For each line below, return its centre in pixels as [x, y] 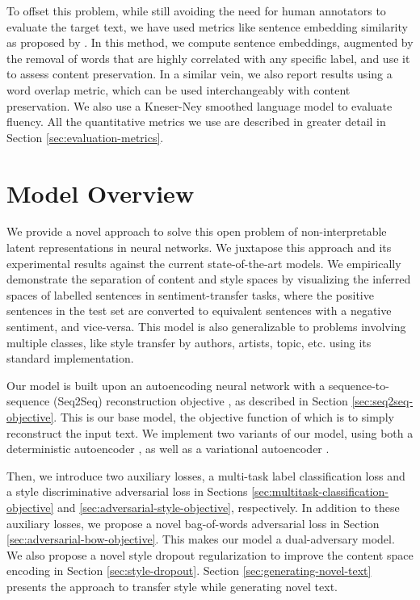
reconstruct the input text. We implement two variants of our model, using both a [210, 432]
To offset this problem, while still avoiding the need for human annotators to [196, 10]
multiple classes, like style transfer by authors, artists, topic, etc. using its [189, 342]
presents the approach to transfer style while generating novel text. [172, 586]
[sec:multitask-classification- [320, 491]
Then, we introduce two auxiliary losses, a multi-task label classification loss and [206, 475]
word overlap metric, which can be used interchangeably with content [178, 89]
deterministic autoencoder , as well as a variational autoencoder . [168, 449]
